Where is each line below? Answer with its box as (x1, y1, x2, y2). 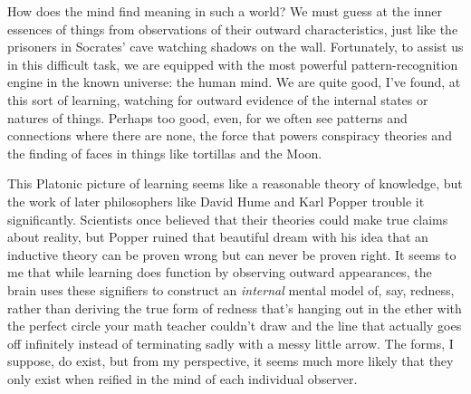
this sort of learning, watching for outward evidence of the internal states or (7, 90, 428, 109)
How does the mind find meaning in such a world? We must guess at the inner (7, 2, 442, 20)
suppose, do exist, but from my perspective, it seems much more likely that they (7, 351, 454, 370)
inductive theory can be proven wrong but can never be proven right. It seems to (7, 245, 457, 264)
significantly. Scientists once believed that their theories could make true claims (7, 209, 448, 228)
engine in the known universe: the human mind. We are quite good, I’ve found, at (7, 72, 461, 91)
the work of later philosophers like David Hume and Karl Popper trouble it (7, 191, 425, 210)
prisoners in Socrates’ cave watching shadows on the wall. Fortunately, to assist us (7, 37, 464, 56)
